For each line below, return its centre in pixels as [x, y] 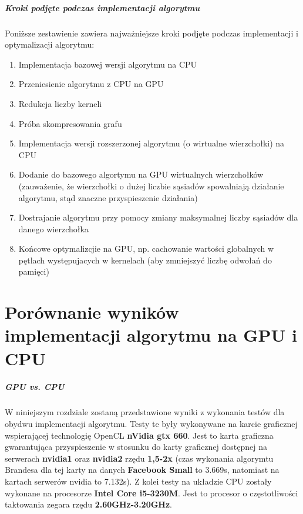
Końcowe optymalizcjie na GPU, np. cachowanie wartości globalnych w [146, 248]
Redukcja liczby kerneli [60, 103]
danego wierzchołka [53, 228]
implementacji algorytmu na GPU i [151, 335]
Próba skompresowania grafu [70, 123]
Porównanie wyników [92, 312]
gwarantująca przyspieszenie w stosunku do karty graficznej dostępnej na [136, 447]
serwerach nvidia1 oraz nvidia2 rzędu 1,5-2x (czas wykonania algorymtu [139, 458]
